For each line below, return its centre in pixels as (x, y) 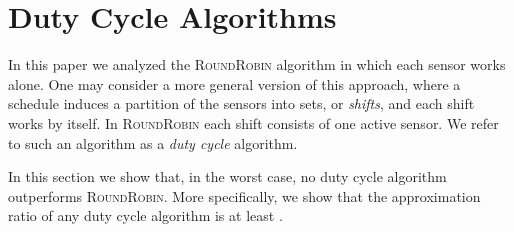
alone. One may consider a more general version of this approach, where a (234, 83)
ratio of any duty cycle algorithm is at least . (145, 215)
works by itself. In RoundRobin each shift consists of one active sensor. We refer (253, 122)
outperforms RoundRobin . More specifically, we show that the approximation (244, 195)
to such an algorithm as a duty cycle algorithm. (153, 142)
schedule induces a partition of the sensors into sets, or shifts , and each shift (241, 103)
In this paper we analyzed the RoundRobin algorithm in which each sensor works (257, 64)
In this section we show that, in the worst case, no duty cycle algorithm (227, 176)
